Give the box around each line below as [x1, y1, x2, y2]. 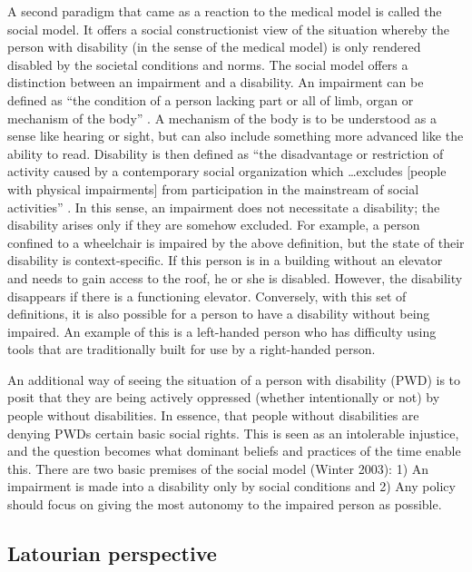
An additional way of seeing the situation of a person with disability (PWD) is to [7, 370, 461, 389]
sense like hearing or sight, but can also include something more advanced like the [7, 126, 464, 145]
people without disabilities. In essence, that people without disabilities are [7, 406, 419, 425]
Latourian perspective [7, 539, 217, 567]
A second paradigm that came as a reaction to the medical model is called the [7, 2, 442, 20]
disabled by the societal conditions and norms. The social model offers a [7, 54, 408, 74]
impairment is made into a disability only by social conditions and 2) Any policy [7, 477, 456, 496]
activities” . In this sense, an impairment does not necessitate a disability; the [7, 197, 440, 216]
